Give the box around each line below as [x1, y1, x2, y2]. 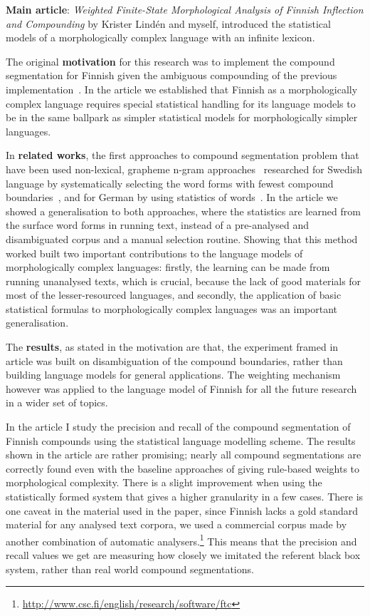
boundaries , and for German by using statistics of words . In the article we [6, 190, 338, 205]
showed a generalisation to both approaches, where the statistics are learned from [6, 203, 361, 218]
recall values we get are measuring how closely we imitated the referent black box [6, 548, 361, 563]
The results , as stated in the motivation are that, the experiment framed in [6, 339, 339, 354]
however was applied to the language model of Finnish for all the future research [6, 381, 357, 396]
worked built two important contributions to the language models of [6, 245, 303, 260]
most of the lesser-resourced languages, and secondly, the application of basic [6, 287, 342, 302]
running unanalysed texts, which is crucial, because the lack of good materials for [6, 273, 361, 288]
